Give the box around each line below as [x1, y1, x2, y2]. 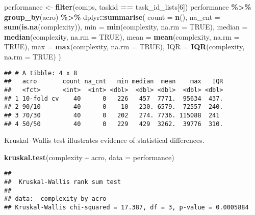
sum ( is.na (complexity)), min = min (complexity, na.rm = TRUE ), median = [4, 21, 248, 32]
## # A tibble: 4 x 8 [4, 69, 78, 77]
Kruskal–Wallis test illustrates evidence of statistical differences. [4, 135, 205, 145]
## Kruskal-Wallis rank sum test [4, 178, 121, 186]
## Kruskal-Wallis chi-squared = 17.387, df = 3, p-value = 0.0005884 [4, 203, 249, 211]
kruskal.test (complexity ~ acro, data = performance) [4, 151, 174, 162]
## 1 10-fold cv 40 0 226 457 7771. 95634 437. [4, 95, 223, 102]
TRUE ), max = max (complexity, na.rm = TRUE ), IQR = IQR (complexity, [4, 41, 245, 52]
